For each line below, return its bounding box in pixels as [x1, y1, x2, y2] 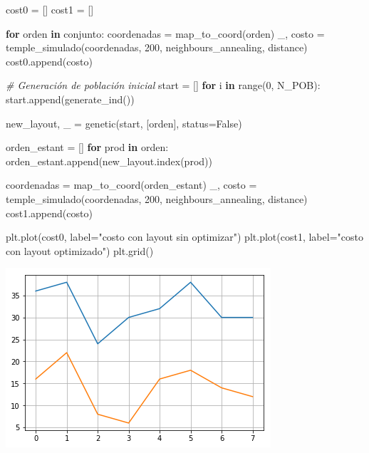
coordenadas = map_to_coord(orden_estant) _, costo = [6, 177, 257, 192]
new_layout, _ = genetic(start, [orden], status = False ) [6, 115, 242, 130]
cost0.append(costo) [6, 53, 93, 68]
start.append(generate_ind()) [6, 91, 135, 106]
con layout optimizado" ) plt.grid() [6, 243, 154, 258]
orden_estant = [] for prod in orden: [6, 140, 169, 155]
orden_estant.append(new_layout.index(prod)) [6, 153, 212, 168]
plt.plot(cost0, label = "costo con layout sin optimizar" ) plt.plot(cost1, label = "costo [6, 229, 363, 244]
